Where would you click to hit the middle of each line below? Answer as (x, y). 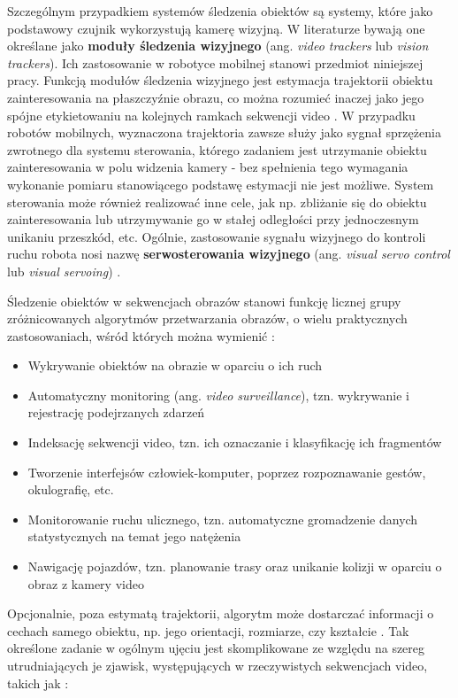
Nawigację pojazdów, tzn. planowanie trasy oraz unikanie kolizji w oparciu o (235, 566)
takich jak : (38, 682)
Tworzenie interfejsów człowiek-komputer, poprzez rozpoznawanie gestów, (227, 472)
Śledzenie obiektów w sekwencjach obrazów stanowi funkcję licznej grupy (204, 301)
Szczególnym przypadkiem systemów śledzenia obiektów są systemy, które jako (220, 11)
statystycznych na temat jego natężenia (134, 536)
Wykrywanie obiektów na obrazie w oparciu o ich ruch (175, 365)
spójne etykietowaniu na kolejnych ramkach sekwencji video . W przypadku (211, 115)
